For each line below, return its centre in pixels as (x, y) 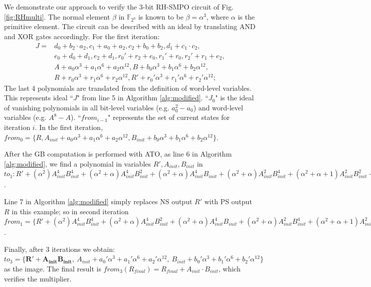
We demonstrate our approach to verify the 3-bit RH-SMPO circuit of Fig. (119, 7)
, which (229, 268)
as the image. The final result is (53, 268)
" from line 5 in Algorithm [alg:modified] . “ (143, 98)
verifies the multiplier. (38, 278)
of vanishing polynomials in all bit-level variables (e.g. (87, 107)
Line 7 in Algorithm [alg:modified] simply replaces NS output (98, 201)
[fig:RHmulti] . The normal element (57, 16)
